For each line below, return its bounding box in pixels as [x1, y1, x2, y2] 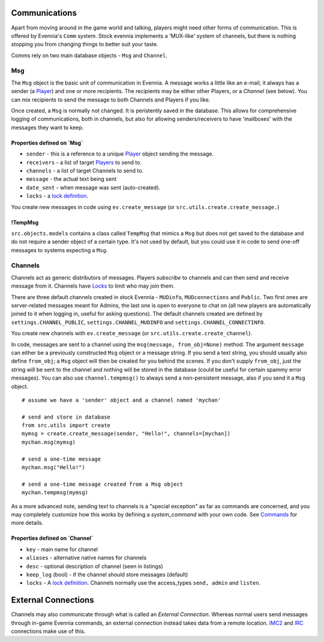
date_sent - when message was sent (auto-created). [26, 184, 161, 191]
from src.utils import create [22, 422, 111, 429]
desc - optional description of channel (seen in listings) [26, 562, 163, 570]
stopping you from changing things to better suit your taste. [11, 41, 158, 48]
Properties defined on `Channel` [11, 534, 94, 542]
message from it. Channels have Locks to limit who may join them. [11, 282, 175, 289]
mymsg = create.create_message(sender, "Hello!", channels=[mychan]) [22, 430, 231, 437]
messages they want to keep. [11, 124, 84, 131]
